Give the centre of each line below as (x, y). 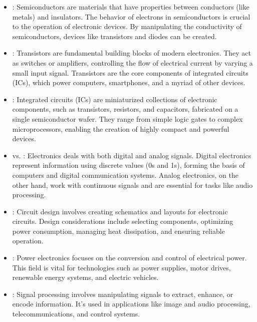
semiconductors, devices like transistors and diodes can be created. (114, 36)
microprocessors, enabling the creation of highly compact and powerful (121, 128)
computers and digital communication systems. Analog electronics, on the (125, 175)
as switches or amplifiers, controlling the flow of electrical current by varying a (133, 62)
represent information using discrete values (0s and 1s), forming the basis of (128, 165)
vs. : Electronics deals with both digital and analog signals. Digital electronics (132, 155)
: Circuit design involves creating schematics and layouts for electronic (120, 211)
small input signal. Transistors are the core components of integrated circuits (130, 72)
